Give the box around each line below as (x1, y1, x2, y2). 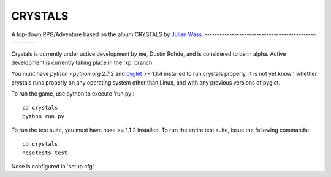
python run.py (22, 113, 64, 119)
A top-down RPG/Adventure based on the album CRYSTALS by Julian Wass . (11, 31, 204, 38)
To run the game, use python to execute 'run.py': (11, 89, 135, 97)
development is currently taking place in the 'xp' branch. (11, 59, 154, 66)
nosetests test (22, 149, 68, 156)
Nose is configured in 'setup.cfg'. (11, 163, 96, 170)
